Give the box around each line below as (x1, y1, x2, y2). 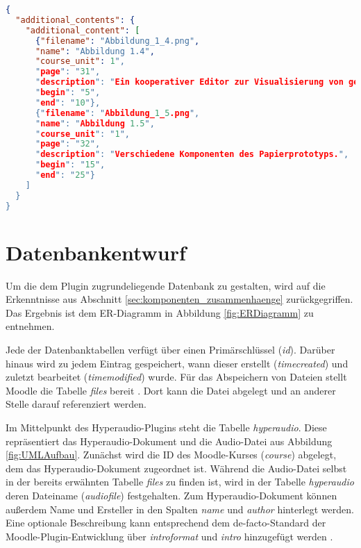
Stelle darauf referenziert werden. (6, 397, 146, 411)
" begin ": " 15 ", (35, 160, 106, 170)
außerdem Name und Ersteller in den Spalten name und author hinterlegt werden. (6, 501, 354, 516)
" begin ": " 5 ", (35, 88, 101, 97)
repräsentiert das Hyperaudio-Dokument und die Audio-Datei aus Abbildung (6, 433, 333, 448)
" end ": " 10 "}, (35, 97, 101, 108)
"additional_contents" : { (15, 15, 135, 25)
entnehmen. (6, 319, 55, 333)
